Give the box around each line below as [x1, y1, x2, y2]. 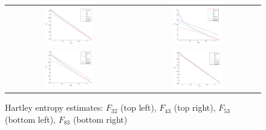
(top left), [120, 101, 157, 114]
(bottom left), [5, 113, 56, 125]
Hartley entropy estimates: [5, 101, 103, 114]
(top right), [174, 101, 216, 114]
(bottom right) [73, 113, 128, 125]
